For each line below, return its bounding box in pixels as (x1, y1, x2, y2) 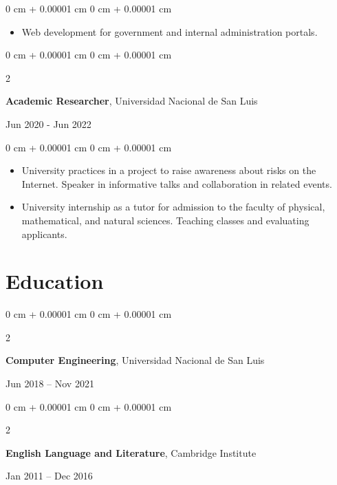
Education (6, 267, 104, 295)
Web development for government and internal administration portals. (21, 24, 318, 39)
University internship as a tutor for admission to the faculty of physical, (21, 200, 325, 214)
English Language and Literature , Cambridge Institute (6, 445, 257, 460)
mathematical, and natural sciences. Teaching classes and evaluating (21, 213, 309, 227)
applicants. (21, 226, 67, 241)
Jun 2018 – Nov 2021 (6, 376, 94, 391)
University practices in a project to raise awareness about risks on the (21, 163, 316, 177)
